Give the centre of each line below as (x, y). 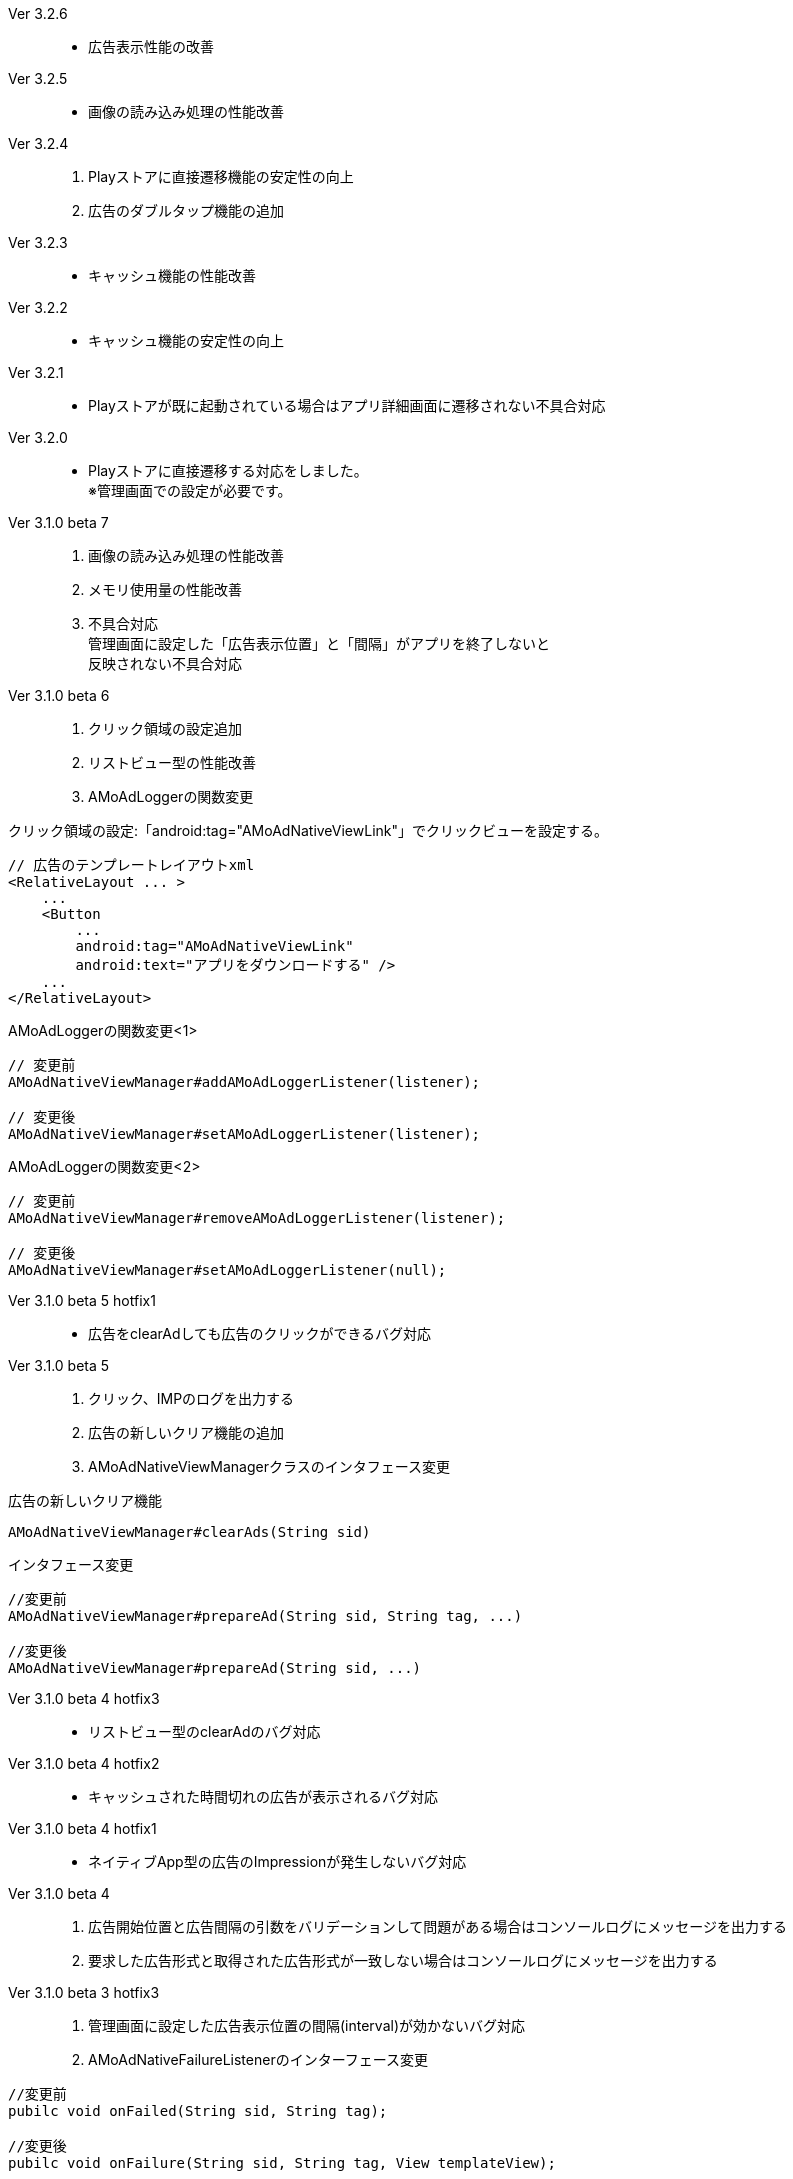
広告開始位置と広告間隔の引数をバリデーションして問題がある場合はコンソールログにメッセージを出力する (438, 1926)
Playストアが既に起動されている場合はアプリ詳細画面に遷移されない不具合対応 (347, 405)
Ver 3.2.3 (38, 242)
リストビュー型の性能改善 (172, 762)
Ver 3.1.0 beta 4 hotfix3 (84, 1698)
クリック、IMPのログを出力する (191, 1398)
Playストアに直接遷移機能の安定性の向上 (221, 176)
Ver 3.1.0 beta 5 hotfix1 (82, 1300)
